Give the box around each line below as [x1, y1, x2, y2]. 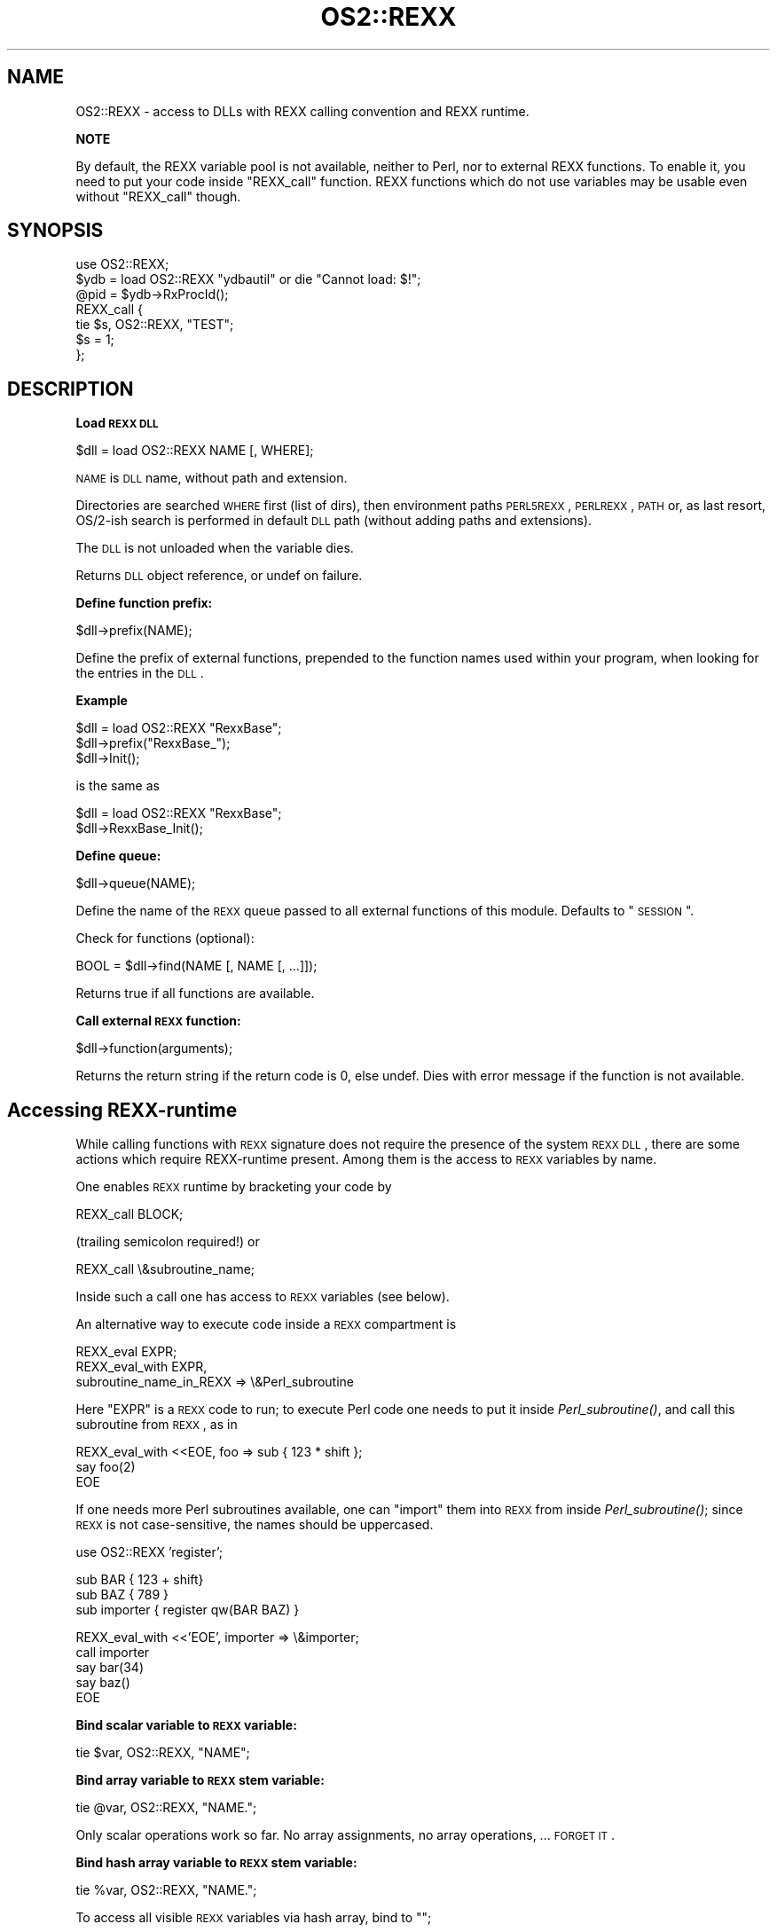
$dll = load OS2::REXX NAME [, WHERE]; [75, 443, 314, 459]
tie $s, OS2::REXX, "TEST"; [75, 317, 234, 333]
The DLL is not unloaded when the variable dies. [75, 540, 354, 556]
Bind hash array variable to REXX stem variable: [75, 1855, 357, 1871]
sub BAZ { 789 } [75, 1587, 169, 1603]
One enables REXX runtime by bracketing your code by [75, 1179, 392, 1195]
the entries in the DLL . [75, 665, 204, 681]
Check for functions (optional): [75, 931, 255, 946]
